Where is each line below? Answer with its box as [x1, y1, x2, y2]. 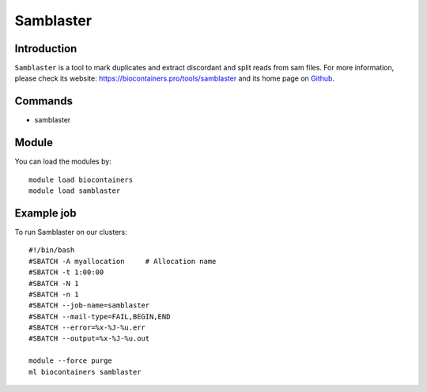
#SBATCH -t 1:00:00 [28, 268, 104, 277]
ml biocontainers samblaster [28, 367, 142, 376]
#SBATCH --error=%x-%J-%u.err [28, 323, 146, 332]
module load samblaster [28, 187, 121, 195]
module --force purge [28, 356, 112, 365]
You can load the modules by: [14, 156, 112, 166]
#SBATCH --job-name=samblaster [28, 301, 150, 310]
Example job [14, 206, 77, 220]
